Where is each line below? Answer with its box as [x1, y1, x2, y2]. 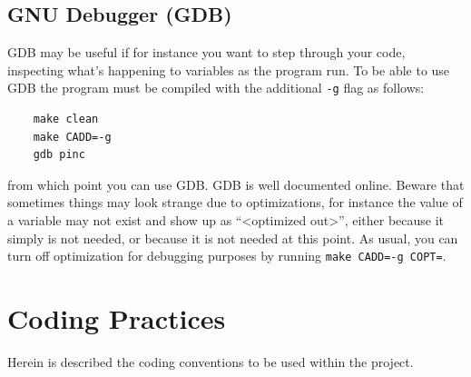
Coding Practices [7, 300, 226, 337]
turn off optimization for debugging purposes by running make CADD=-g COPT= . [7, 246, 446, 265]
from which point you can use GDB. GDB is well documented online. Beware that [7, 174, 465, 193]
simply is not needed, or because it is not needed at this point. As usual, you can [7, 228, 458, 247]
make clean [33, 113, 99, 126]
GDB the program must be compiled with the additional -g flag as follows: [7, 78, 425, 97]
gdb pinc [33, 148, 85, 162]
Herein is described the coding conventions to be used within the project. [7, 352, 414, 371]
